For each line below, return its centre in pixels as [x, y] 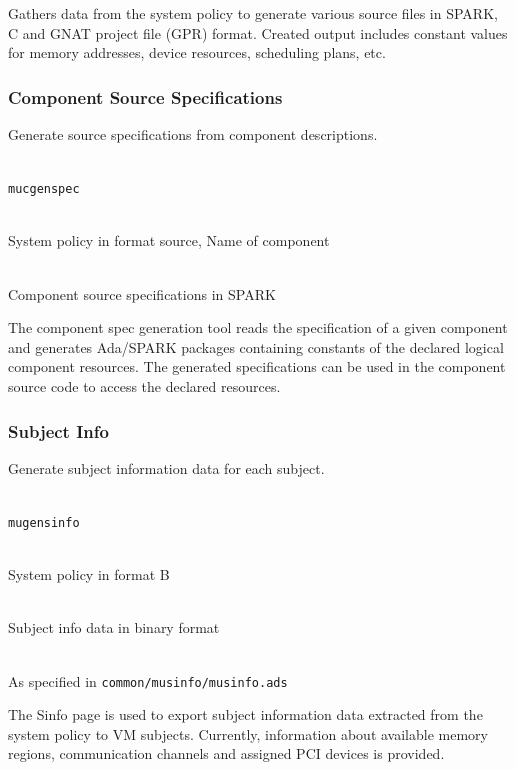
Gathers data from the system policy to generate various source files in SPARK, [253, 13]
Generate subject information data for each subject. [166, 467]
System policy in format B [89, 574]
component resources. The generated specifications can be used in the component [257, 366]
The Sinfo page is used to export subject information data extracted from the [245, 714]
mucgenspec [44, 189]
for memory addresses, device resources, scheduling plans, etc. [197, 52]
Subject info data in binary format [114, 627]
